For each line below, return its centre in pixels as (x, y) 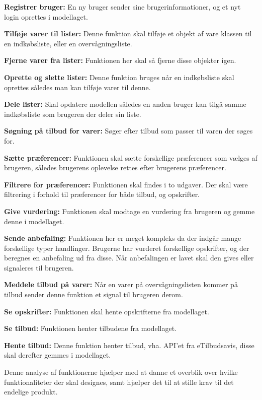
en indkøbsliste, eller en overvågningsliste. (68, 43)
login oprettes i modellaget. (46, 16)
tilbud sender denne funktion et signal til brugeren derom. (94, 294)
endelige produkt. (31, 392)
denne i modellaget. (34, 221)
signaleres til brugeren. (39, 267)
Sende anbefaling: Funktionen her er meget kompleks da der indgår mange (123, 238)
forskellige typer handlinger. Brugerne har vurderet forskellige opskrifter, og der (127, 248)
